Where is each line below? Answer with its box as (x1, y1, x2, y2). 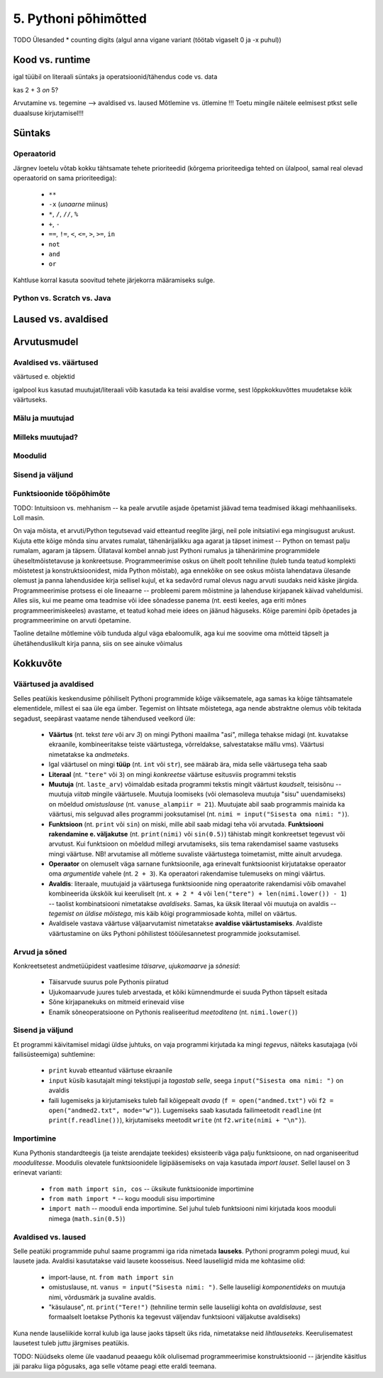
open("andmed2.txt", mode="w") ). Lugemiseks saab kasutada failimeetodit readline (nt (48, 1106, 322, 1114)
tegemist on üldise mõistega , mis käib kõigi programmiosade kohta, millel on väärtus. (48, 910, 297, 918)
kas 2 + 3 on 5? (13, 85, 59, 94)
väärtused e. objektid (13, 372, 75, 381)
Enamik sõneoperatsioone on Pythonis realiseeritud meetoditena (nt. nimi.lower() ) (48, 1008, 298, 1016)
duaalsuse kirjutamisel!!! (13, 109, 84, 117)
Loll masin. (13, 513, 45, 522)
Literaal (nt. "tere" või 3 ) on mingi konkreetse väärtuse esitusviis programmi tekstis (48, 770, 297, 778)
